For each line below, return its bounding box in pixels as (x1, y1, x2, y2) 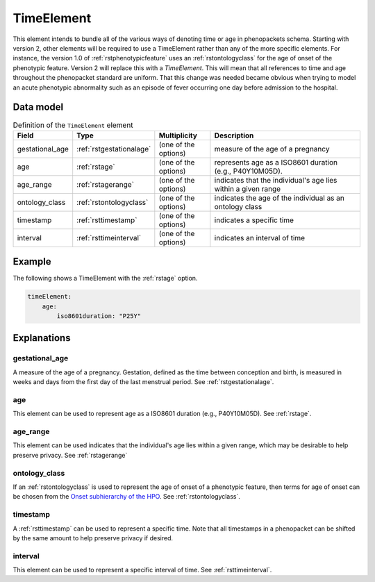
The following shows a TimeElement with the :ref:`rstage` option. (12, 274, 198, 283)
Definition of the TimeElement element (12, 120, 133, 130)
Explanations (12, 332, 71, 344)
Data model (12, 101, 64, 113)
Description (214, 131, 254, 140)
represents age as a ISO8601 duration (214, 157, 338, 167)
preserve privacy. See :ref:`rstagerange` (12, 451, 128, 459)
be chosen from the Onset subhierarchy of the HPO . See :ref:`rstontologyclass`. (12, 492, 241, 501)
